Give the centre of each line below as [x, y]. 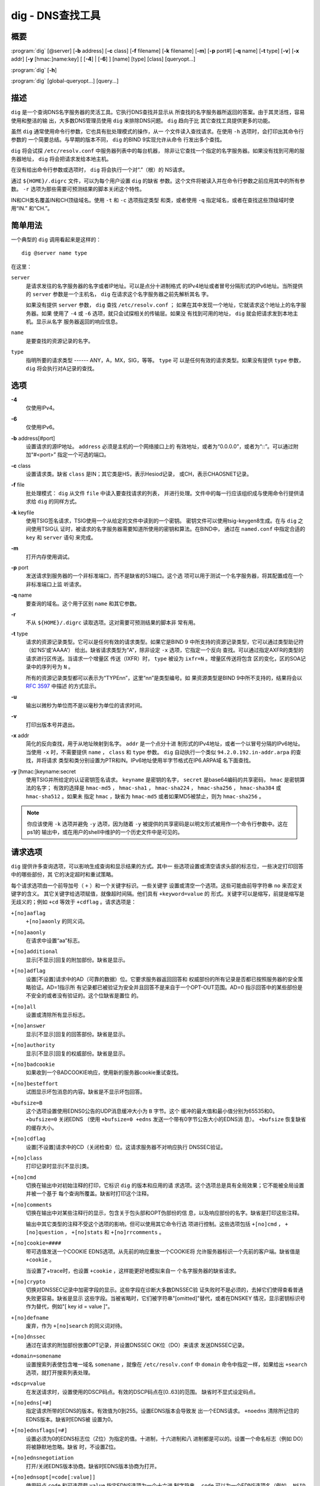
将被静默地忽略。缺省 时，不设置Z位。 [72, 1447]
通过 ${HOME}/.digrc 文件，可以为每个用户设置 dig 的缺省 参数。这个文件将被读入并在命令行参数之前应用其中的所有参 [158, 181]
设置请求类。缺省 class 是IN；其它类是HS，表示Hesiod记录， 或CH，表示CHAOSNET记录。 [139, 474]
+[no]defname [30, 1317]
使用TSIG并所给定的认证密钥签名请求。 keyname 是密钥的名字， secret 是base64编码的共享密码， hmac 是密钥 [163, 779]
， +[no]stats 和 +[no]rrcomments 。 [115, 1232]
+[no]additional [35, 952]
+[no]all [24, 1007]
